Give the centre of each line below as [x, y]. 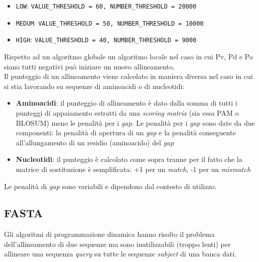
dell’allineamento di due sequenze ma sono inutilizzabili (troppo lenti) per [117, 244]
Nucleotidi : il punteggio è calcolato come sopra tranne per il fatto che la [129, 159]
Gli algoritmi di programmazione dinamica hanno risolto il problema [109, 234]
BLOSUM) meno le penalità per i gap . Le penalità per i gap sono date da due [135, 122]
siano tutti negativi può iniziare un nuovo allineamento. [90, 66]
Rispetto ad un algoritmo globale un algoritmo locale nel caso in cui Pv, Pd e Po [128, 56]
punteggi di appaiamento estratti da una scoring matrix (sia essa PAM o [127, 112]
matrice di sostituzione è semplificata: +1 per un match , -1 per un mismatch [133, 169]
